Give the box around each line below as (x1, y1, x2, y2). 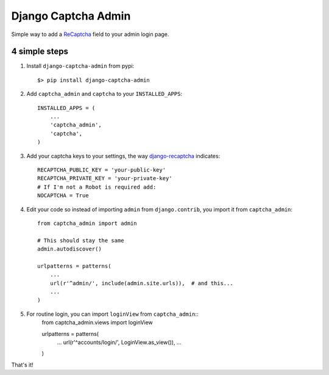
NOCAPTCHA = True (37, 192, 89, 199)
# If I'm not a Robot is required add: (37, 183, 157, 191)
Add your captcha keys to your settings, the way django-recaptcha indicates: (26, 152, 221, 159)
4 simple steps (11, 46, 68, 57)
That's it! (11, 361, 34, 368)
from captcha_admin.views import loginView (41, 319, 154, 326)
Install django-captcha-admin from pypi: (26, 62, 135, 70)
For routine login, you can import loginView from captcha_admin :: (26, 310, 199, 318)
